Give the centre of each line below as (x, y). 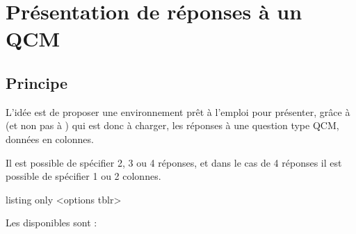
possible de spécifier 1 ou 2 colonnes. (83, 176)
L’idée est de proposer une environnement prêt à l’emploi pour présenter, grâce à (178, 111)
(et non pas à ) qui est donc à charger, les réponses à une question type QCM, (172, 125)
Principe (37, 82)
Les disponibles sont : (51, 223)
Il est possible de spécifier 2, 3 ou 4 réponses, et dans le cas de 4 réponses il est (174, 162)
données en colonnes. (50, 139)
